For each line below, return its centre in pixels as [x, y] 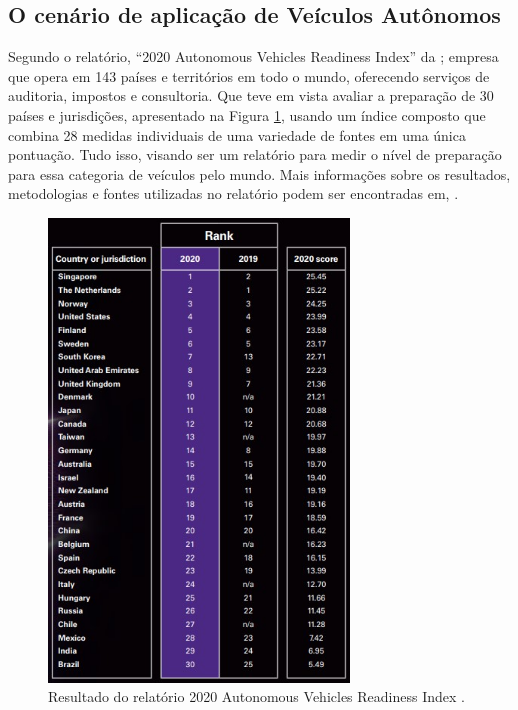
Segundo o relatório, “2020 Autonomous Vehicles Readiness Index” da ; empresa [253, 56]
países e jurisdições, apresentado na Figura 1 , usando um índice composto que [247, 114]
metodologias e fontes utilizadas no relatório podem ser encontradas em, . [233, 193]
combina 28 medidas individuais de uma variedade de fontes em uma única [237, 134]
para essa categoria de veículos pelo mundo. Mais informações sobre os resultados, [259, 173]
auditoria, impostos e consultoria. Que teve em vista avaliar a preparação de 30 [251, 95]
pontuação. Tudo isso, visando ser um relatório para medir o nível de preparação [255, 154]
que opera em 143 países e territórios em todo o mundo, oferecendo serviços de [249, 75]
